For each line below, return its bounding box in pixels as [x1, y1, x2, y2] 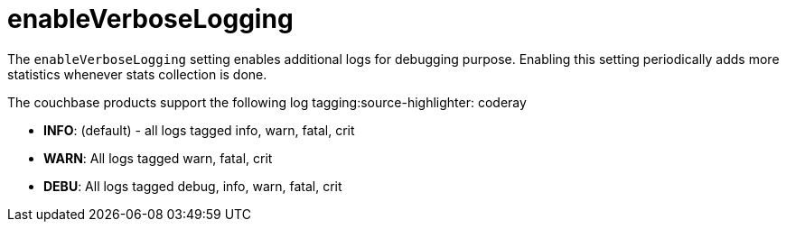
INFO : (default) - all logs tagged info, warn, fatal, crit [43, 122, 355, 138]
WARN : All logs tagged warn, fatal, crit [43, 150, 273, 166]
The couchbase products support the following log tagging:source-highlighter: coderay [7, 94, 527, 110]
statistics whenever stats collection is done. [7, 66, 267, 82]
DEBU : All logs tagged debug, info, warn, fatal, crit [43, 178, 342, 194]
